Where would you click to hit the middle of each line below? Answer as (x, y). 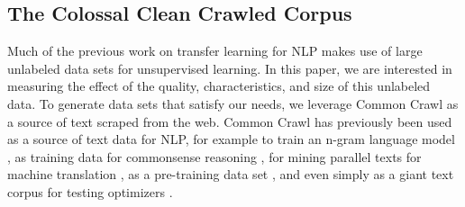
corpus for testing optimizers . (90, 191)
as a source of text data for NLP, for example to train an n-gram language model (231, 139)
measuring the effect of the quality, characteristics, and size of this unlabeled (219, 86)
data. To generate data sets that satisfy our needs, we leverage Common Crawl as (233, 103)
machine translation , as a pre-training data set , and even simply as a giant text (231, 174)
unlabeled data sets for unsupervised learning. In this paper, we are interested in (230, 68)
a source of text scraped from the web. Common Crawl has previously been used (230, 121)
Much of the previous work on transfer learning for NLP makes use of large (215, 51)
